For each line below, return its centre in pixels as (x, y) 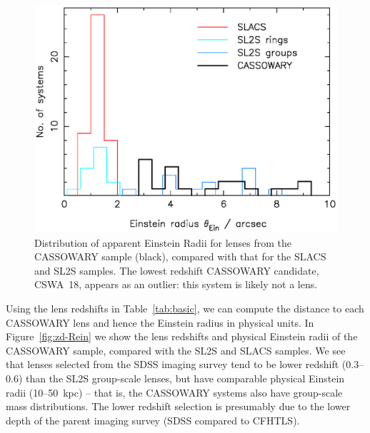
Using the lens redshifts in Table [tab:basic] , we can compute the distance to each (185, 308)
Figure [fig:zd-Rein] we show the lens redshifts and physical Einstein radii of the (182, 336)
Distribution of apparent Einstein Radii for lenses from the (163, 242)
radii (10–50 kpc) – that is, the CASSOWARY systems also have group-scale (174, 392)
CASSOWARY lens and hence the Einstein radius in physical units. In (160, 322)
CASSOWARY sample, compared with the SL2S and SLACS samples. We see (176, 350)
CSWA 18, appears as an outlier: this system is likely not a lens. (176, 284)
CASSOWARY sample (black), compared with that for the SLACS (180, 256)
